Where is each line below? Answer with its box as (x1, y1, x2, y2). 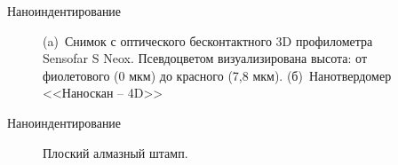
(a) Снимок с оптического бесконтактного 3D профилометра (43, 31, 373, 50)
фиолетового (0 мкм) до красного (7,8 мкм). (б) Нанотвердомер (43, 66, 392, 84)
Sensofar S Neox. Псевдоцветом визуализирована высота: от (43, 49, 368, 67)
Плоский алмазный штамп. (43, 143, 188, 161)
